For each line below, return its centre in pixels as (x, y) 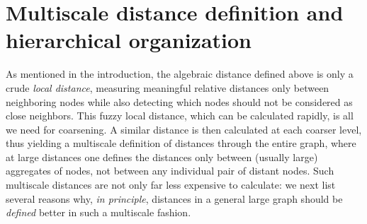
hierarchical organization (129, 40)
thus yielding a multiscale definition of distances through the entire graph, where (181, 143)
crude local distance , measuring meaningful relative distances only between (168, 87)
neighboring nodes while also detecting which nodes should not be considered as (179, 101)
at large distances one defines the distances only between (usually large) (162, 157)
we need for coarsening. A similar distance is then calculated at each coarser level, (184, 129)
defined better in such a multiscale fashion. (98, 212)
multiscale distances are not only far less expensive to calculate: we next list (171, 185)
